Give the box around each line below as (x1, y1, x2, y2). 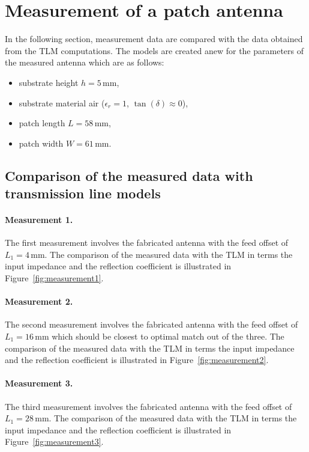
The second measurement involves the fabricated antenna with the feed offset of (5, 318, 298, 331)
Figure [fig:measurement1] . (5, 272, 104, 284)
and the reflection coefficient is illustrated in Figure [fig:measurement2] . (5, 353, 269, 366)
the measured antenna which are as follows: (5, 56, 164, 69)
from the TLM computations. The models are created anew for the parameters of (5, 44, 304, 56)
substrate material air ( (19, 96, 105, 109)
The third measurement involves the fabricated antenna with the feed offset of (5, 400, 292, 412)
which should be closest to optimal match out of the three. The (52, 330, 284, 343)
